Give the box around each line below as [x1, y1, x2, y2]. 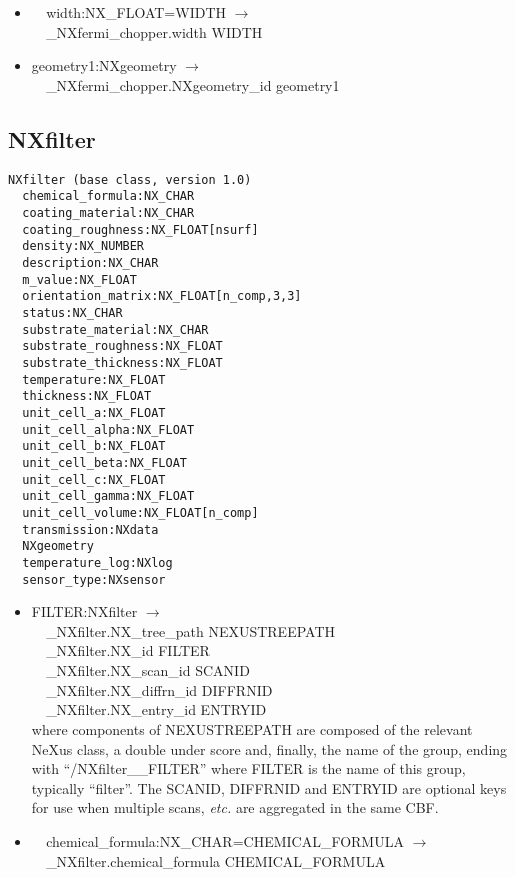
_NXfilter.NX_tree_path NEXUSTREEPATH [46, 620, 335, 641]
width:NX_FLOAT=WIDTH [46, 2, 227, 22]
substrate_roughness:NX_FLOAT [22, 339, 223, 354]
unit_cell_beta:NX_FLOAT [22, 455, 187, 470]
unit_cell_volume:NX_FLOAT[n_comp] [22, 505, 259, 520]
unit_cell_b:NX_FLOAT [22, 439, 166, 454]
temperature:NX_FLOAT [22, 372, 166, 387]
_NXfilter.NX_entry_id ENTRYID [46, 699, 267, 720]
